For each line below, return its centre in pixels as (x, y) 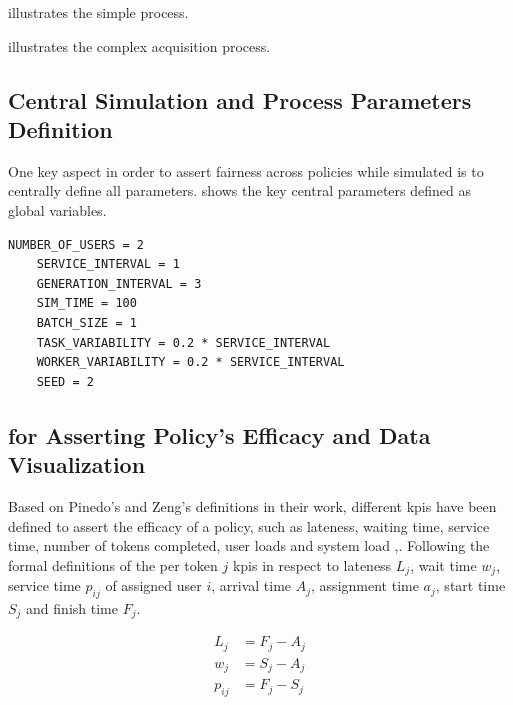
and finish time (72, 607)
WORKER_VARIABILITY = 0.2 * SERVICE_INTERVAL (190, 362)
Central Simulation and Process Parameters (240, 99)
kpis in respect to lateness (312, 564)
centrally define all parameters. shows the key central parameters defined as (239, 190)
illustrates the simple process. (98, 12)
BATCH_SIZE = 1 (86, 322)
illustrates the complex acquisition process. (139, 45)
